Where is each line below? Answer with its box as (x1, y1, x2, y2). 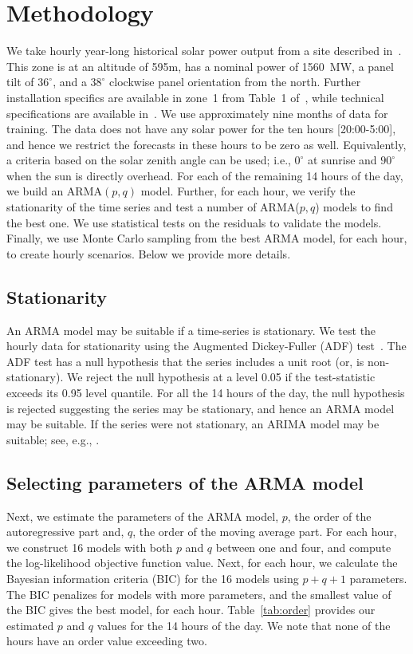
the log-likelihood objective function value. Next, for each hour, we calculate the (6, 554, 398, 571)
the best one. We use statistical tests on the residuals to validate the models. (6, 214, 382, 230)
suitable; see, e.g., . (6, 431, 100, 447)
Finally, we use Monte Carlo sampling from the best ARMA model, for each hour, (6, 230, 407, 246)
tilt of (6, 73, 34, 90)
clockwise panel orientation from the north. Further (109, 73, 361, 90)
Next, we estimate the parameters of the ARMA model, (6, 507, 279, 524)
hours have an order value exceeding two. (6, 632, 207, 649)
